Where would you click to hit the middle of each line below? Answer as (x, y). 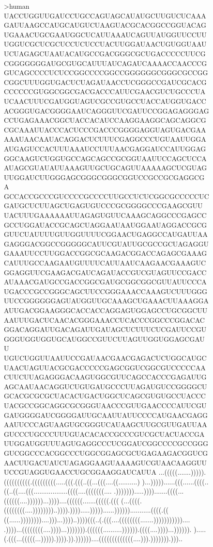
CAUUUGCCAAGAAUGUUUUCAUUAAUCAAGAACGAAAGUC (105, 263)
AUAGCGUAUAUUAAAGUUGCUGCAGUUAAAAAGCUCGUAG (106, 168)
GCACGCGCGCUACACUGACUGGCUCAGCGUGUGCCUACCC (105, 396)
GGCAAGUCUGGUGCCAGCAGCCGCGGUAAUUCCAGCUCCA (105, 158)
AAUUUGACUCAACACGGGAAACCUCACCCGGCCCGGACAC (104, 320)
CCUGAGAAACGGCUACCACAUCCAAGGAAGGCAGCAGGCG (105, 120)
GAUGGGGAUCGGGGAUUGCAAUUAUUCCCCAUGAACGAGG (106, 415)
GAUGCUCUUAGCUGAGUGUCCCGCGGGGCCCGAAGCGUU (103, 206)
